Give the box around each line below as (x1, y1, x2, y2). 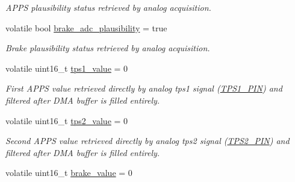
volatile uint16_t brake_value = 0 (5, 166, 132, 179)
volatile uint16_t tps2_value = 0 (5, 114, 128, 127)
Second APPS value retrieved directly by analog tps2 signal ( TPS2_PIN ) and (5, 134, 290, 147)
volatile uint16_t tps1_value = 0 (5, 61, 128, 74)
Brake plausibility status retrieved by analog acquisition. (5, 42, 210, 54)
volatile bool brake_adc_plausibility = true (5, 21, 167, 34)
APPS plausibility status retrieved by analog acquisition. (5, 1, 211, 13)
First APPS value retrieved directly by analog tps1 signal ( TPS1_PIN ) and (5, 82, 282, 95)
